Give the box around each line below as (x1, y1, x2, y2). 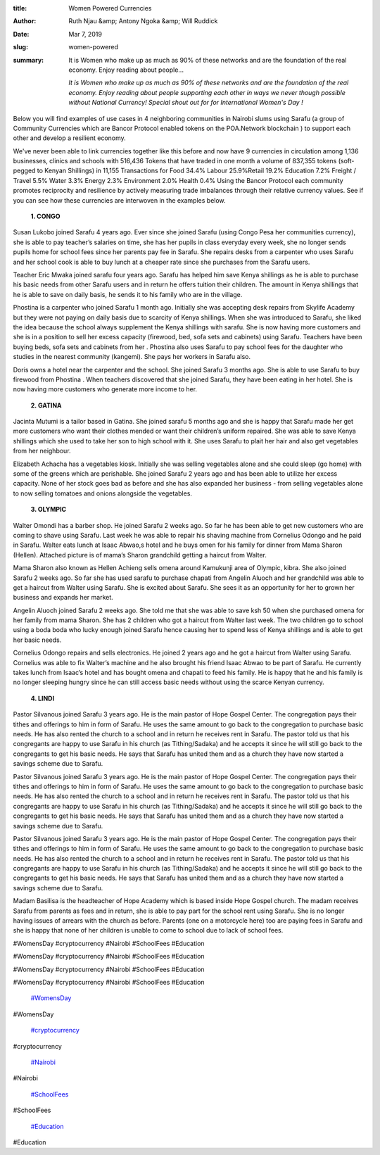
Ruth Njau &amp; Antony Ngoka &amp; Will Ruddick (68, 17, 218, 25)
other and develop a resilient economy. (13, 134, 126, 142)
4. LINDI (30, 694, 55, 702)
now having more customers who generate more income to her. (13, 385, 197, 393)
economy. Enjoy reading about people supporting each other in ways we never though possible (68, 88, 346, 96)
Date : (13, 30, 30, 38)
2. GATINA (30, 401, 63, 410)
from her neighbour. (13, 447, 71, 455)
